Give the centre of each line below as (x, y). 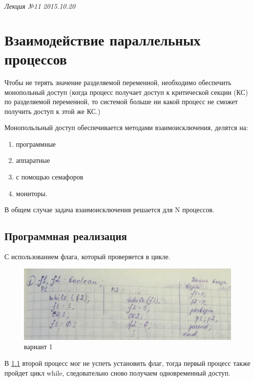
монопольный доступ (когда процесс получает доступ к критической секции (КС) (126, 92)
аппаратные (33, 160)
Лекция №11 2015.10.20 (40, 6)
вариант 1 (38, 347)
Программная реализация (66, 236)
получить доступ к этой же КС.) (53, 111)
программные (36, 144)
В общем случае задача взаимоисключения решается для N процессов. (109, 210)
